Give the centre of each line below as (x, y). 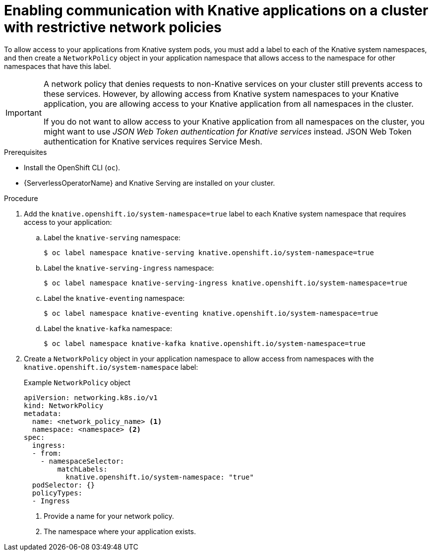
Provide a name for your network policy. (109, 516)
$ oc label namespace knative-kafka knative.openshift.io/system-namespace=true (205, 343)
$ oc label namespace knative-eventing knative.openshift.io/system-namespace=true (211, 313)
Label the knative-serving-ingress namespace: (129, 268)
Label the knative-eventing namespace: (114, 298)
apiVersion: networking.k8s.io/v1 (91, 397)
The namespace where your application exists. (120, 531)
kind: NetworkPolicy (64, 405)
